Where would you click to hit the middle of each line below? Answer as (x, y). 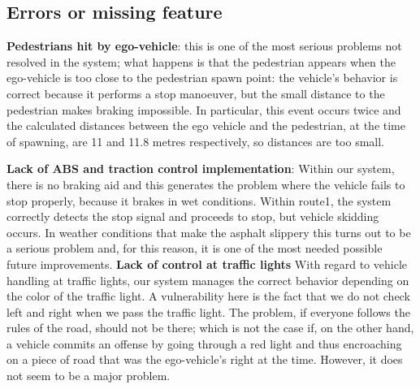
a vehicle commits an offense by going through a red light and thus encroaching (204, 343)
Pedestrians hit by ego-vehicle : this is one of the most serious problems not (204, 46)
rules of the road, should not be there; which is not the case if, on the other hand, (210, 328)
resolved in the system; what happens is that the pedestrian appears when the (201, 61)
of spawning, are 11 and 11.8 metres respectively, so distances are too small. (195, 141)
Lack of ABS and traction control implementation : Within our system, (201, 169)
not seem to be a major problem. (89, 376)
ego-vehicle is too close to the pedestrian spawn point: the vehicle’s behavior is (202, 78)
